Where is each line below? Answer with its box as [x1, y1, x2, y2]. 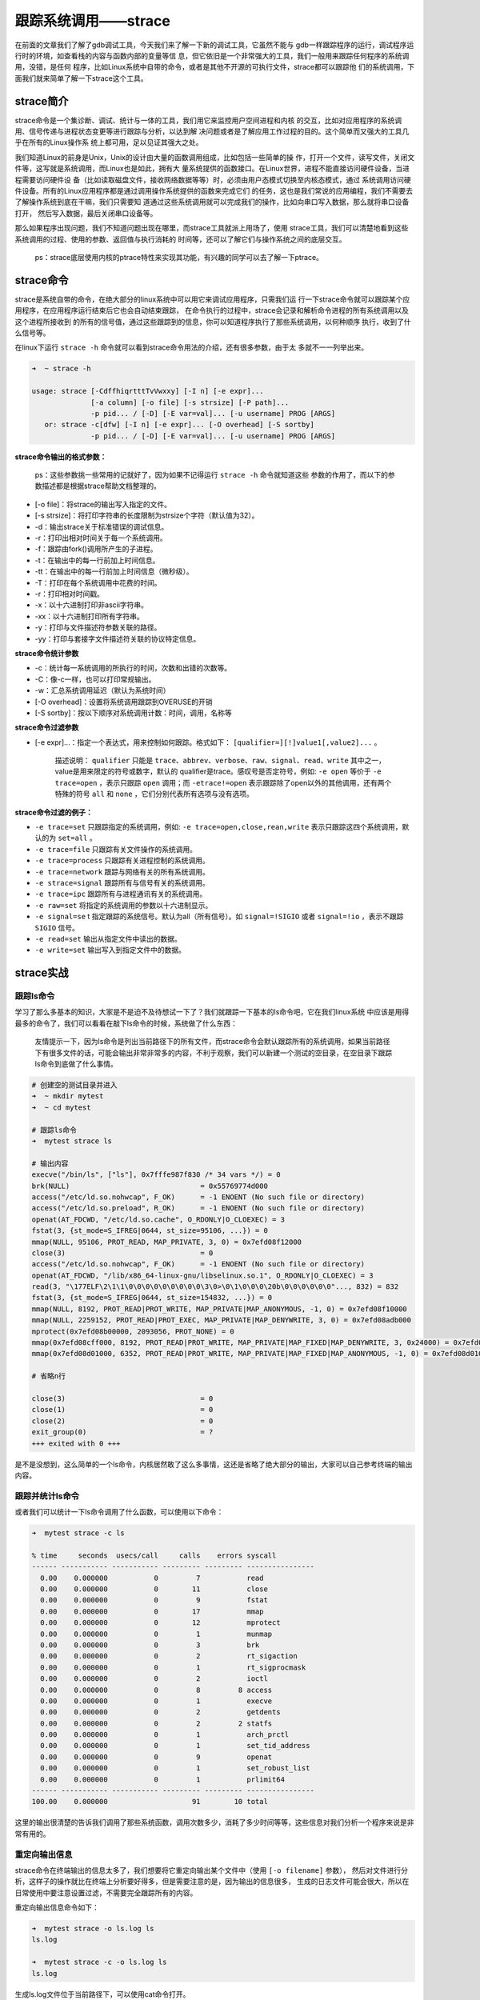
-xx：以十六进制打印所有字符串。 [34, 611, 144, 621]
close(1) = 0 [31, 1405, 214, 1414]
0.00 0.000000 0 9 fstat [40, 1596, 268, 1605]
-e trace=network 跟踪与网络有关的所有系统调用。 [34, 866, 210, 876]
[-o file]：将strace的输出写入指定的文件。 [34, 499, 172, 509]
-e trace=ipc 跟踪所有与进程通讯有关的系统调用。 [34, 889, 207, 899]
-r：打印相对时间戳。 [34, 589, 104, 598]
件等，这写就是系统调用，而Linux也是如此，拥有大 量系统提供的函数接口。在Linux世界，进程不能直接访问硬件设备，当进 [14, 164, 410, 174]
